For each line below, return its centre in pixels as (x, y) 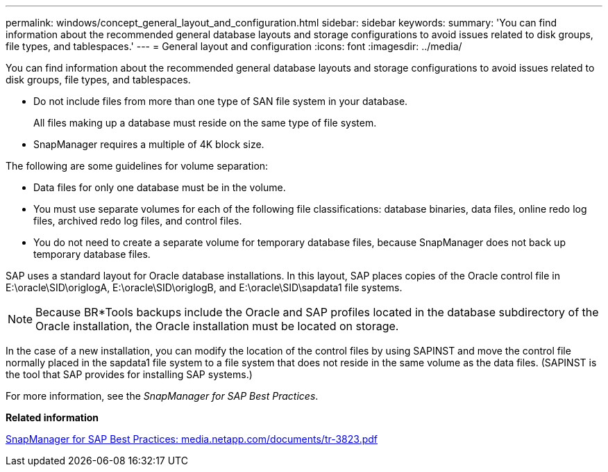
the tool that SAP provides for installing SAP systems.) (129, 374)
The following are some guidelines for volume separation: (137, 166)
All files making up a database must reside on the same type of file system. (205, 123)
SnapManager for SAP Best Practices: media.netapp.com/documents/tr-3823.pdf (192, 439)
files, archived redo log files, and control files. (138, 221)
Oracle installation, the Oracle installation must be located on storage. (217, 326)
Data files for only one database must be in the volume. (160, 187)
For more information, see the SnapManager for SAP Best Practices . (162, 396)
